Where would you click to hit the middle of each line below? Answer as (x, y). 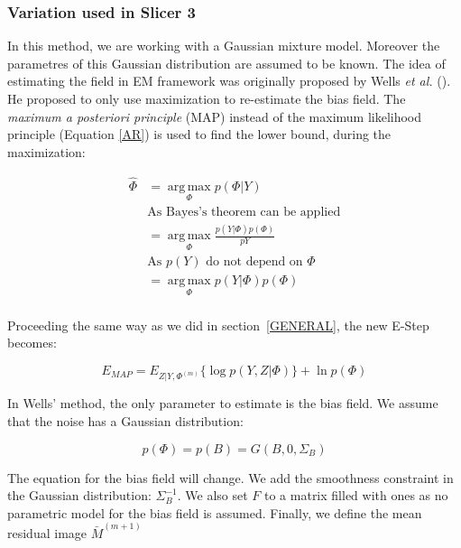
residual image (47, 533)
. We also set (212, 495)
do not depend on (254, 262)
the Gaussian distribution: (79, 495)
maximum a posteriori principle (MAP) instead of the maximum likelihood (215, 116)
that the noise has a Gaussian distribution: (125, 421)
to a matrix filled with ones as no (356, 495)
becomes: (32, 343)
